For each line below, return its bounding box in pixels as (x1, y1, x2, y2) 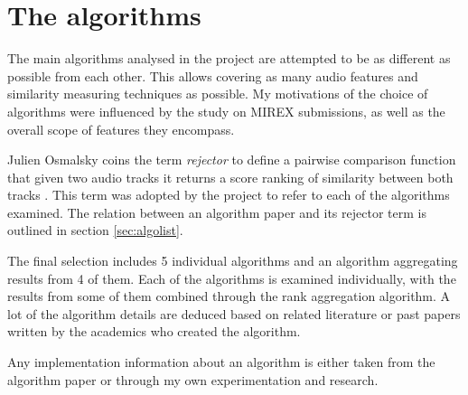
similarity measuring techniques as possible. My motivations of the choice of (7, 84, 428, 103)
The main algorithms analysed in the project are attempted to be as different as (7, 49, 451, 68)
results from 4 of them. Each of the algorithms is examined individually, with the (7, 268, 456, 287)
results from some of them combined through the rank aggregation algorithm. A (7, 287, 451, 306)
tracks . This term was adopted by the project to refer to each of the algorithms (7, 185, 450, 204)
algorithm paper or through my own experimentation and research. (7, 370, 379, 389)
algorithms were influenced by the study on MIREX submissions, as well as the (7, 101, 445, 120)
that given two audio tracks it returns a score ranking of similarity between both (7, 167, 454, 186)
